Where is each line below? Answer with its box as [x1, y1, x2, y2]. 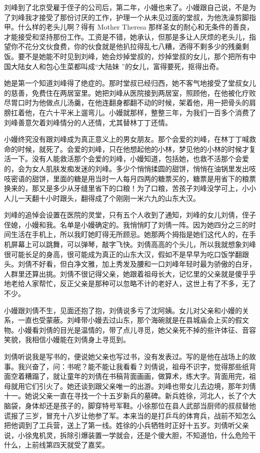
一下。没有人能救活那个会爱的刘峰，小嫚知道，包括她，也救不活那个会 [10, 153, 242, 164]
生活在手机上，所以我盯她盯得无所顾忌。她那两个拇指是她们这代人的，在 [10, 229, 249, 240]
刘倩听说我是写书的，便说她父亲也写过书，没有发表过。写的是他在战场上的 [4, 351, 249, 361]
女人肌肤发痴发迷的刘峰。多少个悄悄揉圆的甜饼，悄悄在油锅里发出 [31, 163, 249, 173]
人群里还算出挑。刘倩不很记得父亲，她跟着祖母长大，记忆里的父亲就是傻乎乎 [4, 268, 256, 279]
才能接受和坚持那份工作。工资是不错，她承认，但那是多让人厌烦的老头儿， [4, 31, 249, 42]
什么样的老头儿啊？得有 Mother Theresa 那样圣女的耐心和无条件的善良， [17, 22, 254, 32]
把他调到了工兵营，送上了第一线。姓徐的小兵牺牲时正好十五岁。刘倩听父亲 [4, 420, 249, 430]
